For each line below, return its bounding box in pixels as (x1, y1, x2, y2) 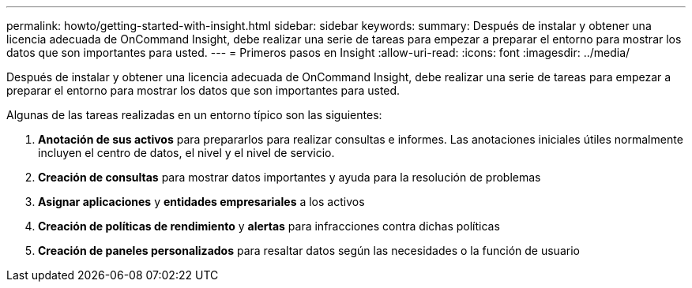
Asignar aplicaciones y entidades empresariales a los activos (38, 195, 365, 208)
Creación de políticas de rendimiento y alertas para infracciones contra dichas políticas (38, 219, 500, 233)
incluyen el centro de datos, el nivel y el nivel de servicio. (38, 146, 335, 159)
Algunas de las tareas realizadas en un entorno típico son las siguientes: (6, 108, 382, 122)
